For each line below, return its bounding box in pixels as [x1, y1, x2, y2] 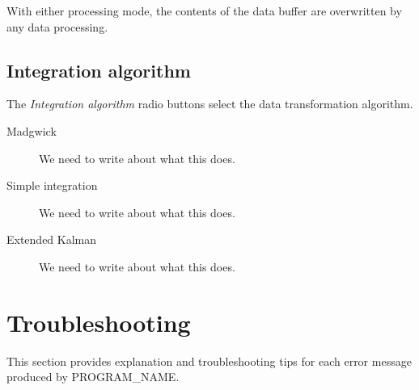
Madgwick [6, 122, 57, 139]
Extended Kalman [6, 231, 97, 248]
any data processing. [6, 18, 108, 35]
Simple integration [6, 177, 98, 194]
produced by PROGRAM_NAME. [6, 368, 180, 385]
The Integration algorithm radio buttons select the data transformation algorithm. [6, 95, 413, 112]
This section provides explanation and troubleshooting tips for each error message [6, 352, 412, 369]
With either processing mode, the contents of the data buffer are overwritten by [6, 2, 402, 19]
